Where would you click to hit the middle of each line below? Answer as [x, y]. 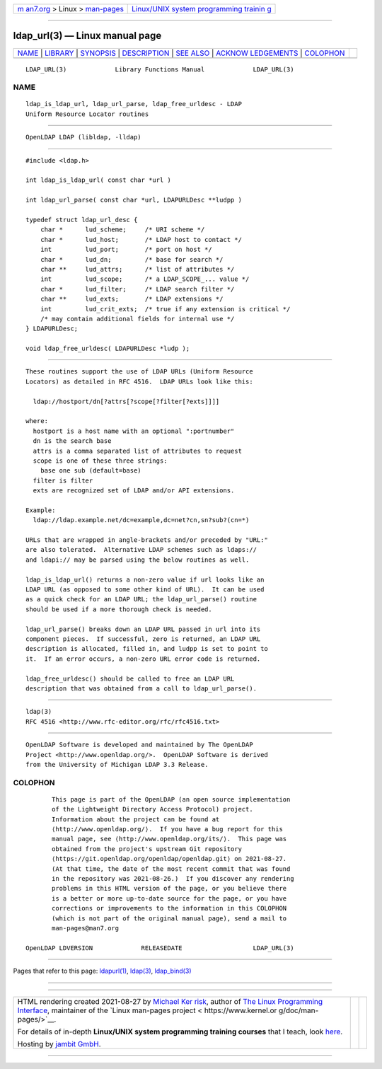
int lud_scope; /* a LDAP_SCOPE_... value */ [145, 279]
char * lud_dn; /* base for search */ [132, 259]
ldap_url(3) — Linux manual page [87, 36]
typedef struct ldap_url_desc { [82, 220]
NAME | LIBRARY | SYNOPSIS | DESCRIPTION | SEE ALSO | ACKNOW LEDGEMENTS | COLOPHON [181, 53]
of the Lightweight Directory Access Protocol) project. [153, 809]
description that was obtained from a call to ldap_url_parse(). [141, 688]
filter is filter [63, 480]
